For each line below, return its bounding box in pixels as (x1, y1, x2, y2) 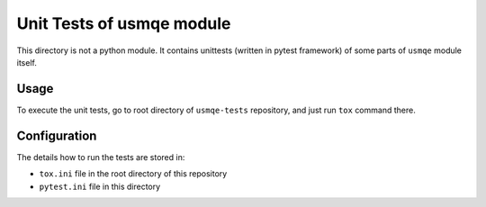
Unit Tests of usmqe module (16, 13, 231, 33)
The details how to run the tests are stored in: (16, 151, 185, 162)
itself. (16, 57, 38, 67)
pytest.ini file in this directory (39, 181, 161, 192)
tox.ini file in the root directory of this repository (39, 168, 228, 179)
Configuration (16, 128, 97, 143)
